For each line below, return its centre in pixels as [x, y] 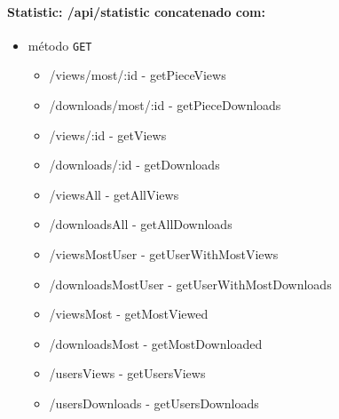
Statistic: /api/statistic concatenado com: [136, 11]
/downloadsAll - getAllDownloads [141, 224]
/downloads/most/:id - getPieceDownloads [165, 105]
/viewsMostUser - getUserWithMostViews [164, 254]
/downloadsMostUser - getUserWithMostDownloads [190, 284]
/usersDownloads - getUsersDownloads [154, 403]
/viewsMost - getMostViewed [129, 314]
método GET [60, 45]
